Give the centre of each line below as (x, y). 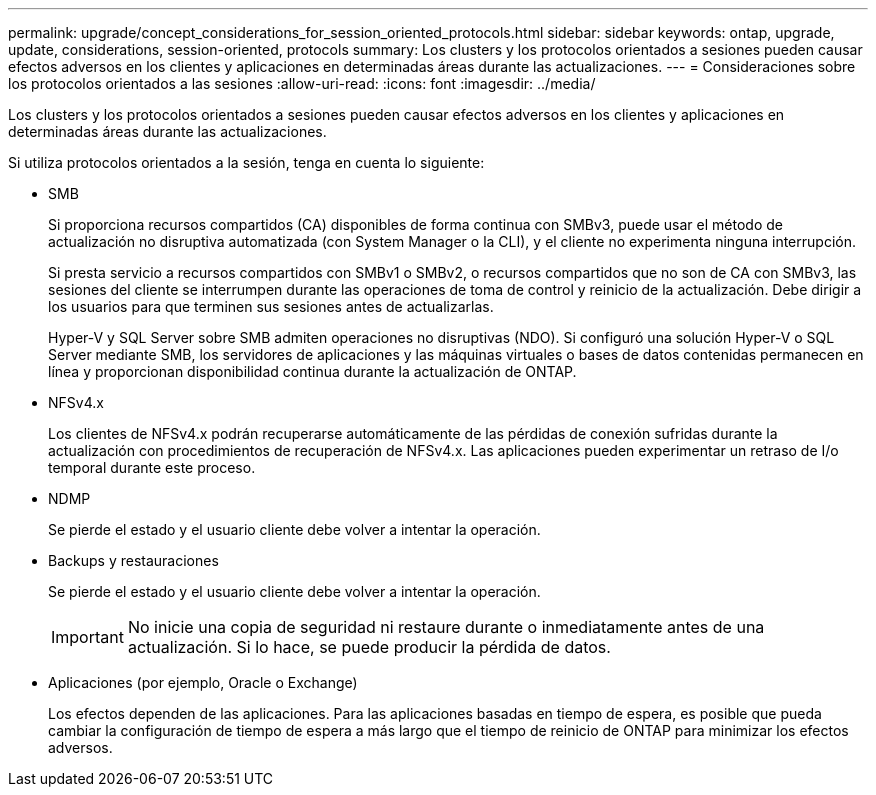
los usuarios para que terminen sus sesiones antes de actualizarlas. (271, 306)
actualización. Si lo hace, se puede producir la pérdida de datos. (369, 647)
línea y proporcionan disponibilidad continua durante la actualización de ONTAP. (312, 371)
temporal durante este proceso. (152, 467)
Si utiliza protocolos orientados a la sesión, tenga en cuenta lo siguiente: (246, 162)
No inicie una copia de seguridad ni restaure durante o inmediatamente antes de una (446, 627)
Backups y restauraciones (133, 560)
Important (87, 637)
